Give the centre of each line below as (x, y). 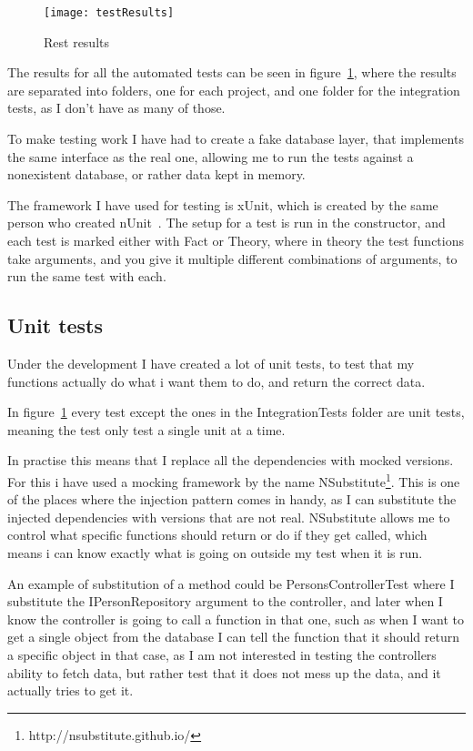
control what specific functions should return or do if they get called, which (217, 535)
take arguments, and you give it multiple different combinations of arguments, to (232, 258)
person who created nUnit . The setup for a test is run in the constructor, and (226, 223)
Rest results (77, 41)
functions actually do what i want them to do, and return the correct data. (216, 381)
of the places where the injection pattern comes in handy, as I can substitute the (232, 499)
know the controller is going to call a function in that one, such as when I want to (236, 619)
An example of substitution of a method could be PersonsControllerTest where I (231, 583)
